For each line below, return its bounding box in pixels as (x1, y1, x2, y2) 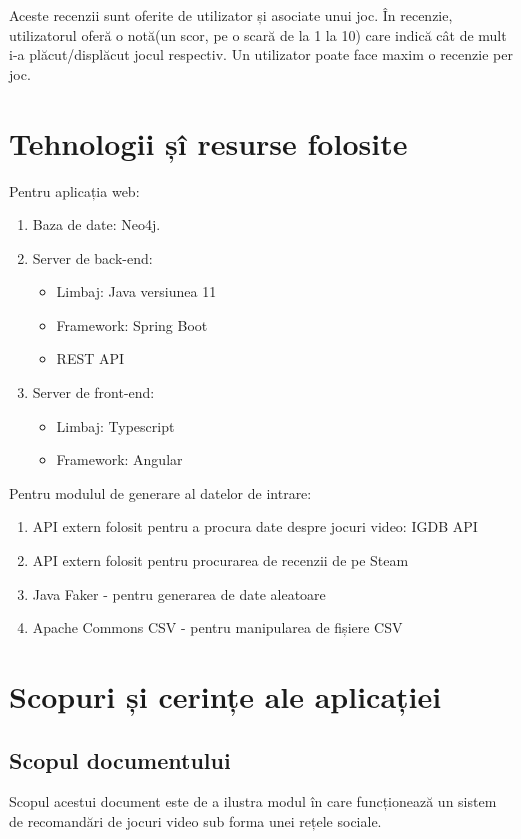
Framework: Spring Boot (56, 314, 208, 335)
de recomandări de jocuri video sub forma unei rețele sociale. (9, 810, 382, 831)
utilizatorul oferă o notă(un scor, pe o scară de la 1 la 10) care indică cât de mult (9, 24, 507, 45)
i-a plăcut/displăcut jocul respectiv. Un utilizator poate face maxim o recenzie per (9, 44, 513, 65)
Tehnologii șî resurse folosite (9, 122, 408, 163)
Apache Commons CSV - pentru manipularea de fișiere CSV (32, 617, 403, 638)
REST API (56, 348, 125, 369)
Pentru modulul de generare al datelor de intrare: (9, 482, 312, 503)
